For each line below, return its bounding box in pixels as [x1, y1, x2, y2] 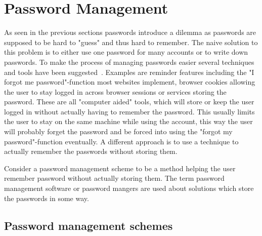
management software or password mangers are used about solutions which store [4, 183, 254, 193]
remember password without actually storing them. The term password [4, 173, 225, 183]
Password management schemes [4, 217, 173, 233]
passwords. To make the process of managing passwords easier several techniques [4, 56, 254, 67]
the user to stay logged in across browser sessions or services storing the [4, 86, 227, 97]
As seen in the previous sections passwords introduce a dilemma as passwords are [4, 27, 256, 37]
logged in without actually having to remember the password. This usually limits [4, 106, 255, 116]
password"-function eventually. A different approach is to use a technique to [4, 136, 239, 146]
